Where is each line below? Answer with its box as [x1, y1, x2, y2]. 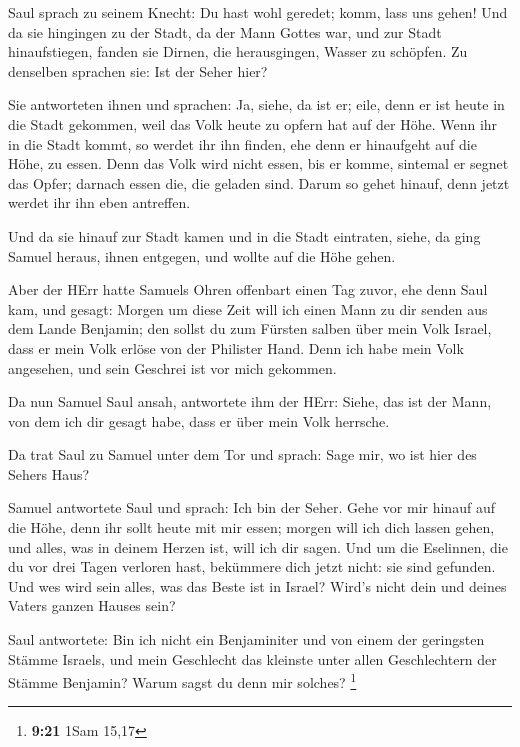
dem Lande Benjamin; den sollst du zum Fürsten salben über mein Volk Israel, [8, 318, 492, 339]
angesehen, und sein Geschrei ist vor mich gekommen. [8, 357, 337, 378]
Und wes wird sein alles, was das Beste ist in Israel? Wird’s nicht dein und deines [8, 575, 507, 596]
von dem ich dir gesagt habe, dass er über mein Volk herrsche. [8, 410, 390, 431]
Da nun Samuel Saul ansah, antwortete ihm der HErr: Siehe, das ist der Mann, [8, 391, 492, 412]
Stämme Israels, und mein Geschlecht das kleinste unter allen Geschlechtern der [8, 648, 497, 669]
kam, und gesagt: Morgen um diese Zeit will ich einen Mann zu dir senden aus [8, 298, 488, 319]
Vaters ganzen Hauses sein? [8, 595, 176, 616]
